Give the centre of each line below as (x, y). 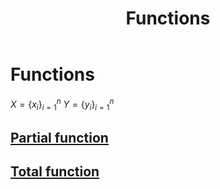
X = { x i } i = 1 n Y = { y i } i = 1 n (62, 104)
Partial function (59, 137)
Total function (55, 172)
